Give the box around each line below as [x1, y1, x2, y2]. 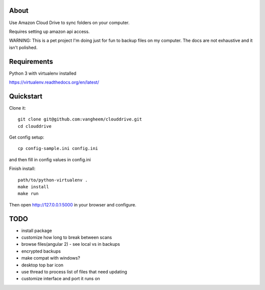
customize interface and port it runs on [21, 276, 100, 282]
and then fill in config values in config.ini [9, 156, 91, 162]
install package [21, 228, 53, 233]
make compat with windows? [21, 255, 80, 261]
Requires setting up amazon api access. [9, 29, 90, 34]
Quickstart [9, 92, 43, 100]
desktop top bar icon [21, 262, 64, 268]
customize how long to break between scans [21, 234, 112, 240]
